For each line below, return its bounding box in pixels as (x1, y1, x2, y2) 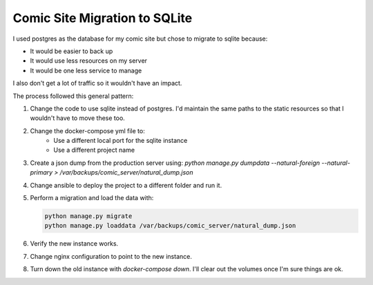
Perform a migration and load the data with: (30, 194, 154, 202)
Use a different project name (53, 146, 135, 155)
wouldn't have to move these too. (30, 114, 126, 122)
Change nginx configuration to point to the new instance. (30, 252, 193, 260)
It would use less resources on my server (30, 57, 148, 65)
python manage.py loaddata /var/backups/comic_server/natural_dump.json (44, 222, 296, 230)
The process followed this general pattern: (12, 92, 134, 100)
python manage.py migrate (44, 213, 133, 220)
